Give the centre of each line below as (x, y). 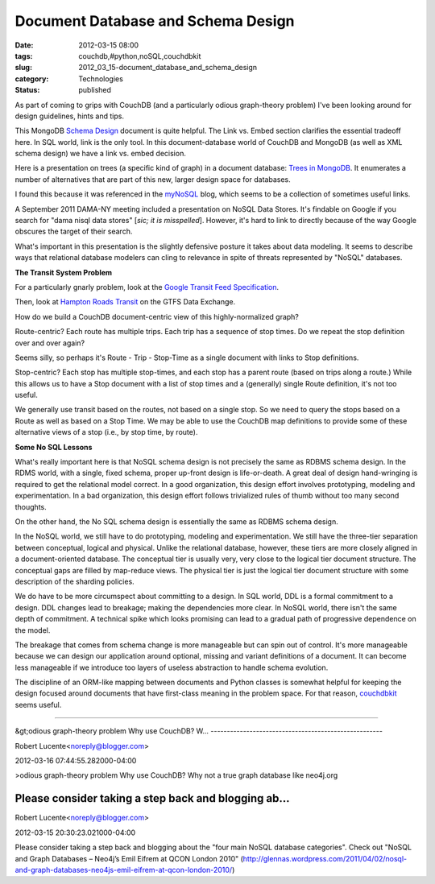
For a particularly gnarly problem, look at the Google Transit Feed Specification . (147, 287)
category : (32, 78)
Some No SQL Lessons (54, 447)
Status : (27, 90)
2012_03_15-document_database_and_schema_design (168, 68)
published (95, 90)
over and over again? (50, 343)
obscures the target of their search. (74, 231)
